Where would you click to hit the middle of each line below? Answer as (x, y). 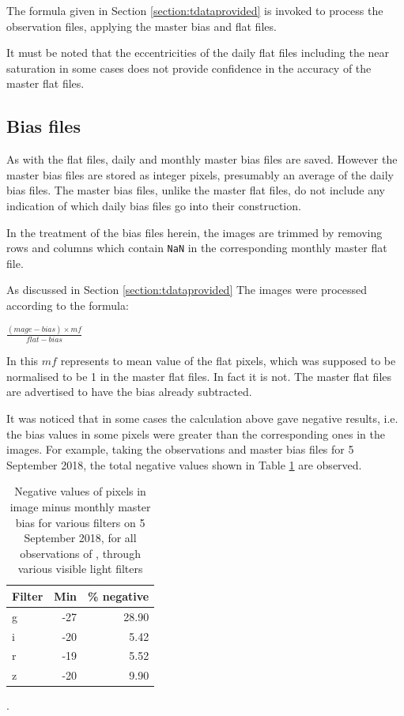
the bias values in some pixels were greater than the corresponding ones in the (196, 433)
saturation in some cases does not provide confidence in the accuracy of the (189, 68)
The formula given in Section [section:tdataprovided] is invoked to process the (195, 10)
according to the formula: (68, 305)
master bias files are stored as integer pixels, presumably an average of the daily (200, 174)
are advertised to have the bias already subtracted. (129, 392)
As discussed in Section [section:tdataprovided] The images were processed (187, 290)
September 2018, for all (80, 538)
